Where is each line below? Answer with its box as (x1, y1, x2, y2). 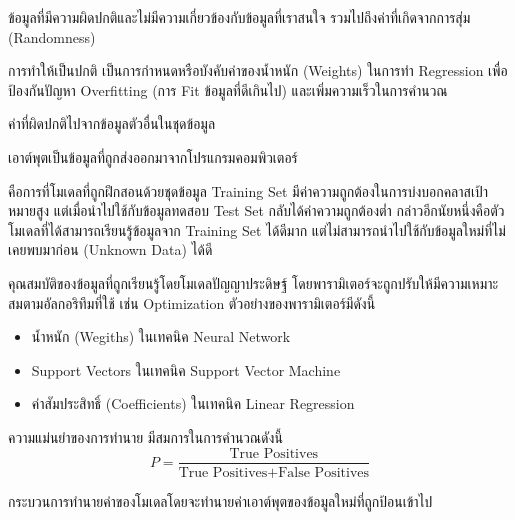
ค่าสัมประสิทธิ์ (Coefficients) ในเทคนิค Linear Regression (31, 393, 355, 414)
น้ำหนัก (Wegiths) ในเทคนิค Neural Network (31, 326, 291, 347)
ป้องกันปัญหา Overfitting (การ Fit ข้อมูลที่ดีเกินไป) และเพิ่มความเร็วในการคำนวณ (8, 79, 448, 100)
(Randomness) (8, 26, 96, 47)
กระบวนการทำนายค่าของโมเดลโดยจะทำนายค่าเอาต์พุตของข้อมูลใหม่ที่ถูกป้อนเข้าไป (8, 490, 433, 511)
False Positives (278, 465, 370, 480)
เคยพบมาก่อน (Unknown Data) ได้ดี (8, 239, 213, 260)
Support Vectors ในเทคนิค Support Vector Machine (31, 359, 341, 380)
